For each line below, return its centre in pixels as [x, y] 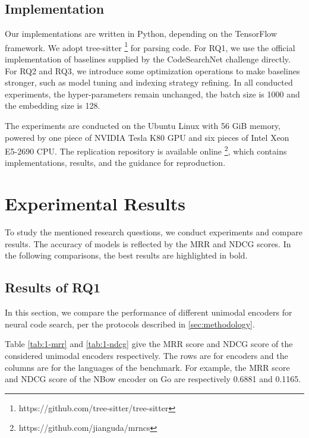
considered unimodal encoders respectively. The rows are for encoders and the [146, 355]
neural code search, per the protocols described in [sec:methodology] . [130, 324]
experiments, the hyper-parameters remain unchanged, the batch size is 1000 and [152, 94]
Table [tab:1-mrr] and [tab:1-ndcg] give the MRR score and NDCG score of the [149, 344]
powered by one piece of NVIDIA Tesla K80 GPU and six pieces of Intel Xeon [147, 137]
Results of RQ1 [53, 287]
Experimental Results [95, 204]
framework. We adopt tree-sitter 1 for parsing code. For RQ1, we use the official [150, 46]
